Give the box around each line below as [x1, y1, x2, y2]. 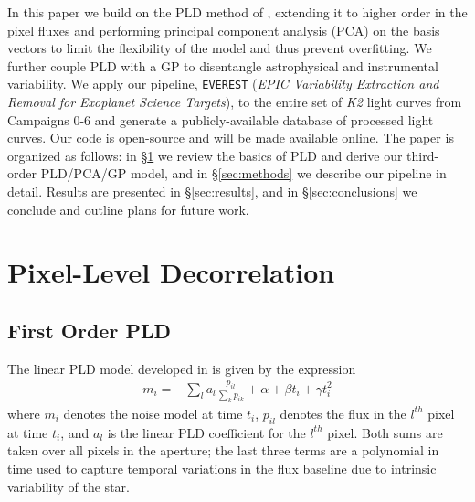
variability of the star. [7, 476, 130, 496]
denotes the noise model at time [63, 403, 243, 422]
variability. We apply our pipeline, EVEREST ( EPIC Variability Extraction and [7, 74, 439, 93]
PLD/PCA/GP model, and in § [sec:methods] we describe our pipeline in [40, 164, 447, 183]
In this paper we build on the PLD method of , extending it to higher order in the [7, 3, 468, 21]
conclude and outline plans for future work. [7, 199, 249, 219]
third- [406, 145, 439, 165]
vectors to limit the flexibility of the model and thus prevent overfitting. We [7, 38, 432, 58]
